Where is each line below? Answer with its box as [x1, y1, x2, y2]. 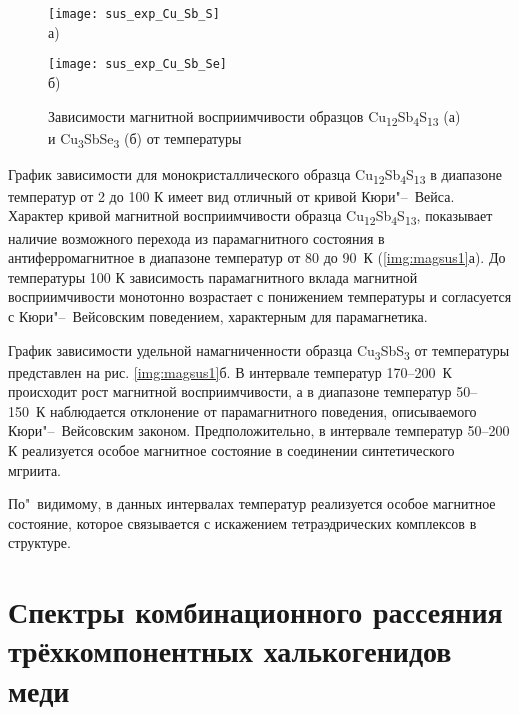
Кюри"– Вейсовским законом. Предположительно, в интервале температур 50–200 [8, 420, 510, 441]
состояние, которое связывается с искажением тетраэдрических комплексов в [8, 512, 477, 533]
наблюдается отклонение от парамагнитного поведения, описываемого [49, 400, 477, 421]
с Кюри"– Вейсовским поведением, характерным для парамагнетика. [8, 305, 428, 326]
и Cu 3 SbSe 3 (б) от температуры [48, 127, 242, 151]
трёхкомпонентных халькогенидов [8, 630, 452, 671]
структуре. [8, 532, 71, 553]
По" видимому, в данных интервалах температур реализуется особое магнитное [8, 493, 496, 514]
